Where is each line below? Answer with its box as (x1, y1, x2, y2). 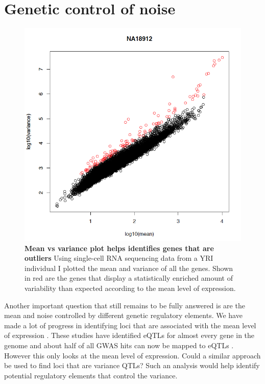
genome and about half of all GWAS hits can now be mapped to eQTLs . (4, 340, 234, 350)
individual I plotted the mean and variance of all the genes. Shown (25, 262, 233, 273)
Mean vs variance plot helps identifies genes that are (25, 242, 214, 253)
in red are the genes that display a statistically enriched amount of (25, 273, 233, 283)
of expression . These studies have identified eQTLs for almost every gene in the (4, 330, 255, 341)
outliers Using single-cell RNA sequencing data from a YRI (25, 253, 213, 263)
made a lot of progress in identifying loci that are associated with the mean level (4, 320, 256, 330)
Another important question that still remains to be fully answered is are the (4, 300, 245, 310)
